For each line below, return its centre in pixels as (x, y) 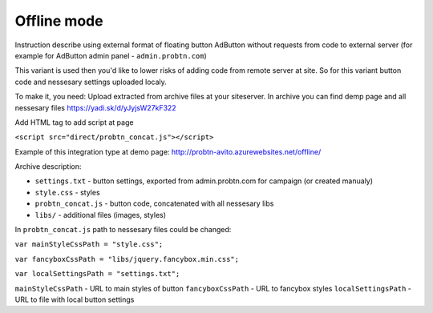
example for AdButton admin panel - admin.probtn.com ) (111, 55)
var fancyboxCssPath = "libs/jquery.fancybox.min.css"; (127, 259)
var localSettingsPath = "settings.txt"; (97, 274)
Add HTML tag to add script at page (74, 122)
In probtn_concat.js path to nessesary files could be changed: (123, 230)
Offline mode (59, 21)
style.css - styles (67, 192)
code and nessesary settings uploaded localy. (91, 82)
